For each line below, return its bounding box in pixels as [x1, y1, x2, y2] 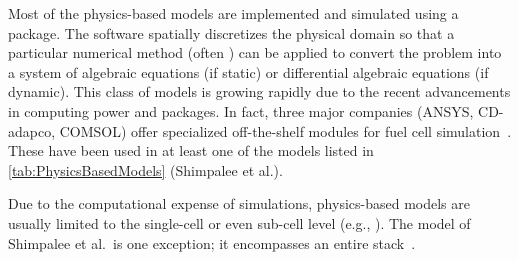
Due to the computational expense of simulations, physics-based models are [8, 193, 470, 214]
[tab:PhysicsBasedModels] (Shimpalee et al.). [8, 159, 283, 180]
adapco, [8, 120, 56, 141]
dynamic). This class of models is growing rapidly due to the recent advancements [8, 81, 511, 102]
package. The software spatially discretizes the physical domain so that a [8, 22, 455, 43]
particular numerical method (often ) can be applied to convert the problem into [8, 42, 502, 63]
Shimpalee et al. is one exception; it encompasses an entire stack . [8, 232, 416, 253]
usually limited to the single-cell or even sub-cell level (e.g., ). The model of [8, 212, 471, 233]
